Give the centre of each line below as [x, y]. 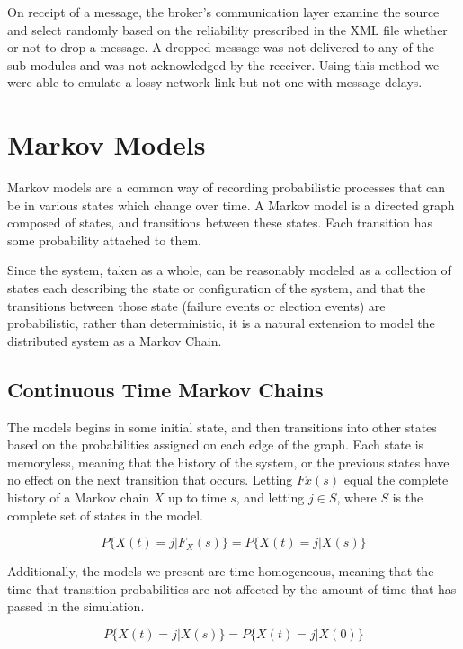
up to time [197, 498]
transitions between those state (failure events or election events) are [196, 305]
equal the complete [396, 480]
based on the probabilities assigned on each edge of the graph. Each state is [216, 445]
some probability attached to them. [104, 240]
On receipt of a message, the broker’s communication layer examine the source [223, 12]
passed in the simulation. [76, 606]
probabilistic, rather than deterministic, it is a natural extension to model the [221, 323]
